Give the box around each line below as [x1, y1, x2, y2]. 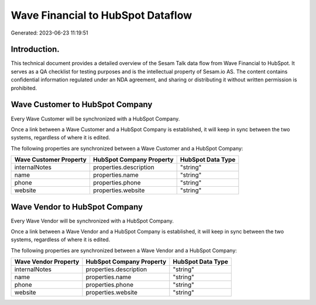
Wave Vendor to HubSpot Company [11, 202, 143, 212]
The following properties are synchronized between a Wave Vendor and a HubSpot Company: [11, 246, 237, 254]
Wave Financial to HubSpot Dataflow [11, 9, 193, 22]
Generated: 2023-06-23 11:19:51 [11, 29, 88, 36]
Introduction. [11, 44, 60, 54]
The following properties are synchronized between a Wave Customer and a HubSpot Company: [11, 145, 243, 152]
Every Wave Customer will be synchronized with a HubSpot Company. [11, 115, 180, 122]
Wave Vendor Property [14, 258, 80, 266]
